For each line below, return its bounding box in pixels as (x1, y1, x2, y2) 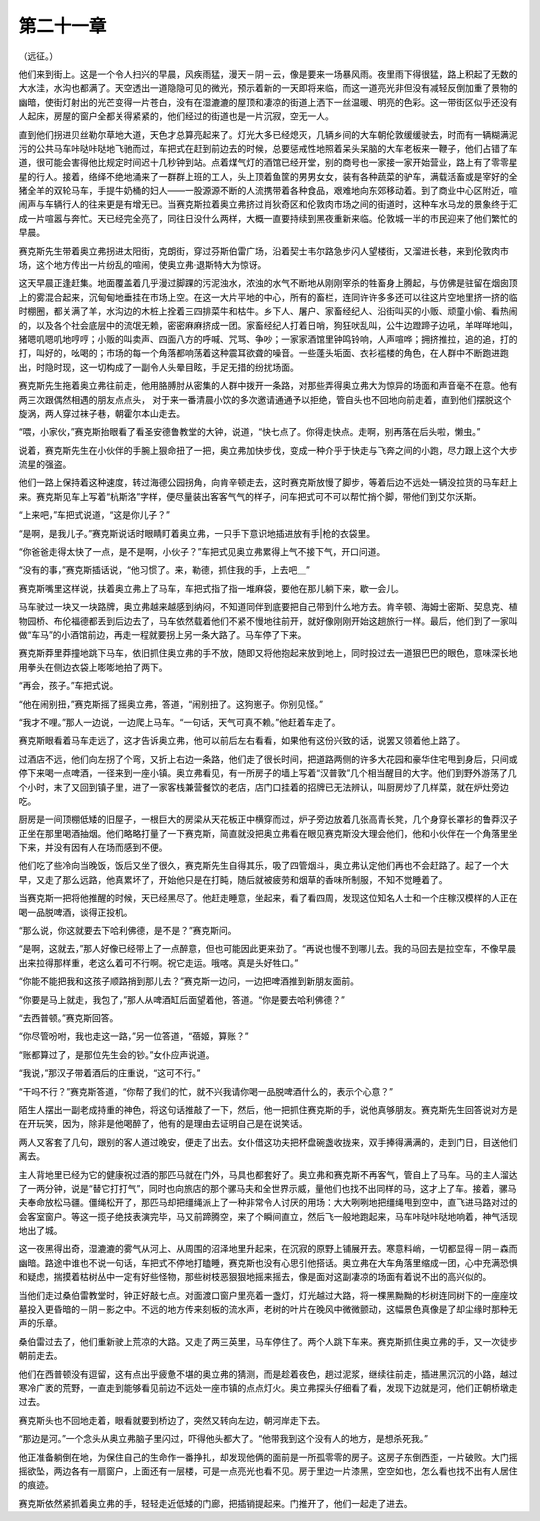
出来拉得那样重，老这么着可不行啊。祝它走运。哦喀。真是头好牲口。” (18, 956, 299, 969)
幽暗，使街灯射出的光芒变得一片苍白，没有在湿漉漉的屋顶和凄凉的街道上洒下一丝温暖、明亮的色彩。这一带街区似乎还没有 (18, 96, 518, 108)
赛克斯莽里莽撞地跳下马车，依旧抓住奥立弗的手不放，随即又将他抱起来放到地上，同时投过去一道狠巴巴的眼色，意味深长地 (18, 647, 518, 659)
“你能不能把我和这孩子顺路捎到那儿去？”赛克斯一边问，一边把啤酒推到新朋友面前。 (18, 975, 360, 987)
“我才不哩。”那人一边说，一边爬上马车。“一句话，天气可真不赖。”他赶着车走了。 (18, 716, 341, 728)
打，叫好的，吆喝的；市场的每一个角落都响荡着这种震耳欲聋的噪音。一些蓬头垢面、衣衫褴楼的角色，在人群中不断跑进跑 (18, 347, 509, 359)
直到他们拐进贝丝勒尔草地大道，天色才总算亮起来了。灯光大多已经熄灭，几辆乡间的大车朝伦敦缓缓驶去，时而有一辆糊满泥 (18, 128, 518, 140)
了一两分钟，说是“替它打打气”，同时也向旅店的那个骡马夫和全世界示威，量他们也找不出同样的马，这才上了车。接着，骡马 (18, 1182, 517, 1194)
